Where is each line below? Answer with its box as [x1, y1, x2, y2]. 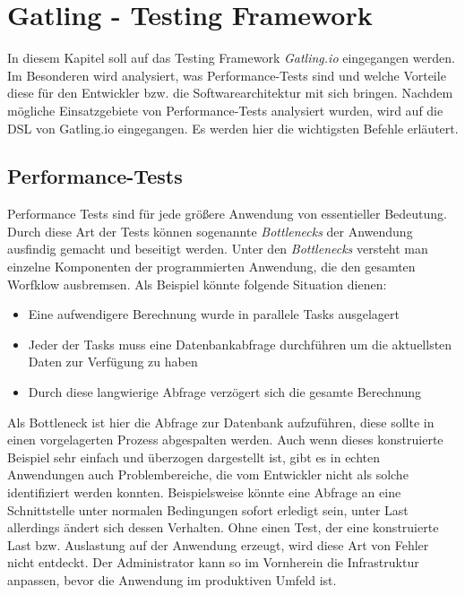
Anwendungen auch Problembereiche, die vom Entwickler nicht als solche [7, 465, 409, 484]
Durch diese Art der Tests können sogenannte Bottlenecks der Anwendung [7, 221, 413, 240]
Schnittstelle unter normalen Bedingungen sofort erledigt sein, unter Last [7, 500, 409, 519]
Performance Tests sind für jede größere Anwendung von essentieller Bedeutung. [7, 204, 447, 223]
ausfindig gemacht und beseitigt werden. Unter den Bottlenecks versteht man [7, 239, 428, 258]
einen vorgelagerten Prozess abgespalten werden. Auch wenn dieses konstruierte [7, 430, 443, 449]
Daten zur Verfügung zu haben [28, 352, 198, 371]
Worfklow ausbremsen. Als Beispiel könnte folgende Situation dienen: [7, 274, 387, 293]
